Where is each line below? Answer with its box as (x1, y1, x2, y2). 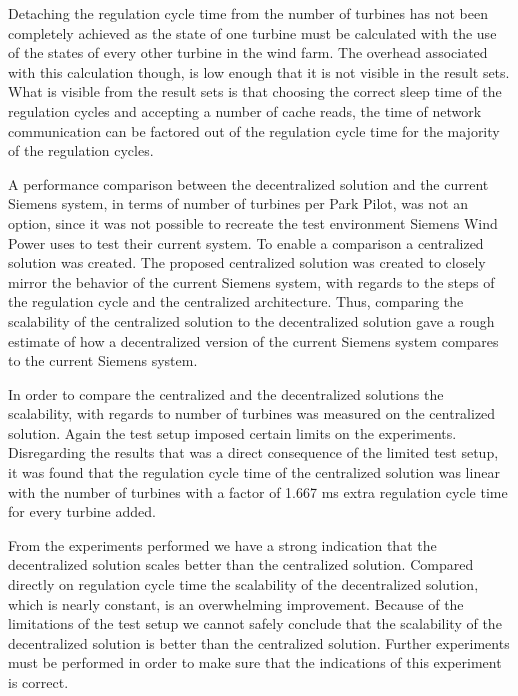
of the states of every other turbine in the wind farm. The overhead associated (8, 42, 488, 63)
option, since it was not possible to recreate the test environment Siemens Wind (8, 212, 498, 233)
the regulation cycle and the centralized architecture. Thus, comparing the (8, 291, 464, 312)
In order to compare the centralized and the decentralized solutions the (8, 383, 444, 404)
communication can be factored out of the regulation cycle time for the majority (8, 120, 500, 141)
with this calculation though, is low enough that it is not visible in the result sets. (8, 61, 510, 82)
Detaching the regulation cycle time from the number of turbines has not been (8, 3, 489, 23)
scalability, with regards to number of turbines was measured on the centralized (8, 403, 496, 424)
